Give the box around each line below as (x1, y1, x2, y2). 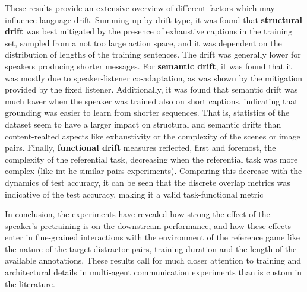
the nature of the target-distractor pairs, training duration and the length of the (5, 242, 297, 255)
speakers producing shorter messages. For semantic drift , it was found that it (5, 59, 292, 72)
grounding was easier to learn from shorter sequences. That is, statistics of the (5, 106, 290, 119)
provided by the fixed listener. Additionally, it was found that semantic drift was (5, 83, 298, 96)
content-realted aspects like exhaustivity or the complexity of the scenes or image (5, 129, 300, 142)
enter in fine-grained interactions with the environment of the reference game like (5, 231, 300, 243)
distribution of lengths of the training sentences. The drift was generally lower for (5, 48, 301, 61)
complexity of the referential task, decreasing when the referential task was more (5, 153, 298, 165)
